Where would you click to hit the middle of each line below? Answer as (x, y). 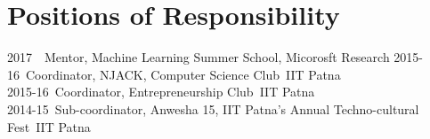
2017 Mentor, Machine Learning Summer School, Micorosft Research (199, 57)
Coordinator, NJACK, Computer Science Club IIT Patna (183, 74)
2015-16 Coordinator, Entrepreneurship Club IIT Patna (161, 92)
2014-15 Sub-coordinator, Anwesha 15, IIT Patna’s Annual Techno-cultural (213, 108)
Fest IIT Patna (49, 126)
